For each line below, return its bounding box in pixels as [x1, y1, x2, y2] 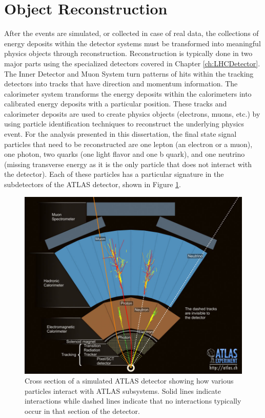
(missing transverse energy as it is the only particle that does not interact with [4, 158, 252, 169]
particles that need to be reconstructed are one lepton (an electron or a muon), [4, 138, 253, 149]
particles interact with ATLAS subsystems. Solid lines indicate [25, 385, 221, 396]
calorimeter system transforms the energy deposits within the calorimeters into [4, 88, 252, 99]
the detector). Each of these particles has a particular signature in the [4, 169, 224, 179]
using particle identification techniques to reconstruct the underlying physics [4, 118, 244, 129]
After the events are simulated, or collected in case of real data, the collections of [4, 28, 259, 39]
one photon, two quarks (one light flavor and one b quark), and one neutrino [4, 149, 245, 159]
